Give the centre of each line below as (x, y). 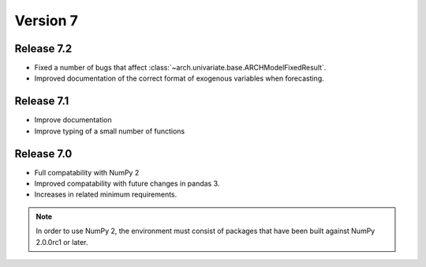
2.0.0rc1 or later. (62, 242)
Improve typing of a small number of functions (110, 131)
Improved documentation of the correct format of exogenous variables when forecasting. (179, 78)
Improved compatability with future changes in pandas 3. (127, 184)
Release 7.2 (43, 49)
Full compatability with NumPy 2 (87, 172)
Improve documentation (73, 120)
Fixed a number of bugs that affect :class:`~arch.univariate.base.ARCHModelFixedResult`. (180, 68)
